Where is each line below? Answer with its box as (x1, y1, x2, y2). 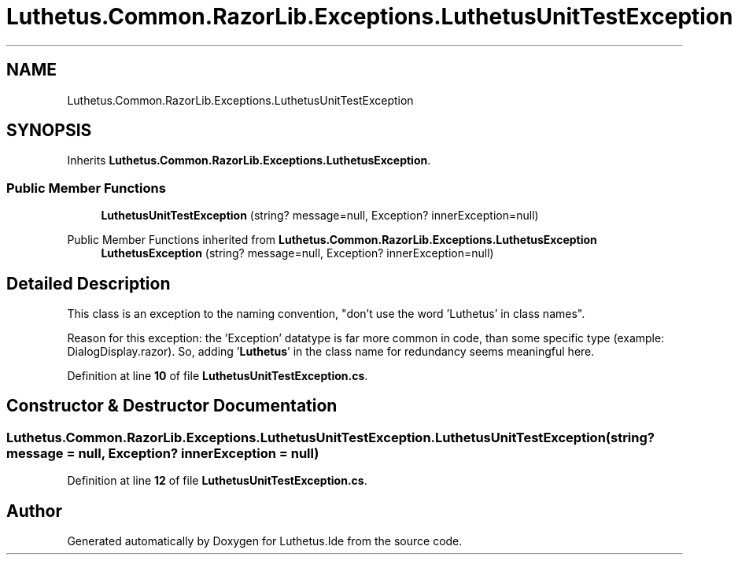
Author (6, 500, 62, 521)
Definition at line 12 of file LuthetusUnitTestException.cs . (67, 474, 367, 488)
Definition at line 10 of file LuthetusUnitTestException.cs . (67, 369, 368, 383)
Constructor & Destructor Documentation (6, 396, 338, 416)
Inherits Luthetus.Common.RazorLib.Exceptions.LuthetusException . (67, 153, 431, 168)
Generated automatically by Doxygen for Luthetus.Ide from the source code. (67, 534, 463, 548)
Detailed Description (6, 273, 171, 293)
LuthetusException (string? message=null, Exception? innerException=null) (101, 246, 494, 260)
